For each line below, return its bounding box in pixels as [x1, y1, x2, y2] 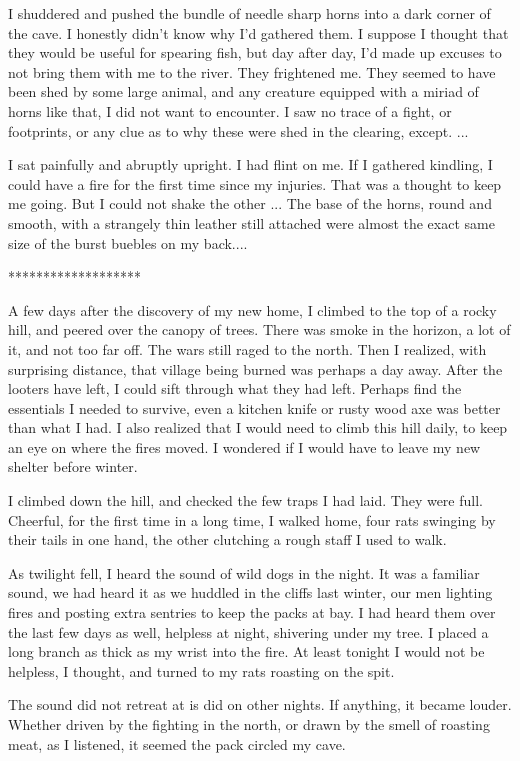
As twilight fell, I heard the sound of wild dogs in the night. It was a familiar [8, 562, 480, 583]
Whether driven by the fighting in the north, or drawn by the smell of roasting [8, 714, 490, 734]
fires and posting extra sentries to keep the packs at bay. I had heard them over [8, 602, 496, 623]
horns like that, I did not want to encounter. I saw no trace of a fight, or [8, 100, 452, 121]
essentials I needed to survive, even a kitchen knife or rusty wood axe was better [8, 397, 501, 418]
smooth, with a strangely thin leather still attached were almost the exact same [8, 212, 495, 233]
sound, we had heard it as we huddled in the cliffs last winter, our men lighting [8, 582, 493, 603]
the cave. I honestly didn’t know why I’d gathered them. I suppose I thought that [8, 22, 509, 43]
